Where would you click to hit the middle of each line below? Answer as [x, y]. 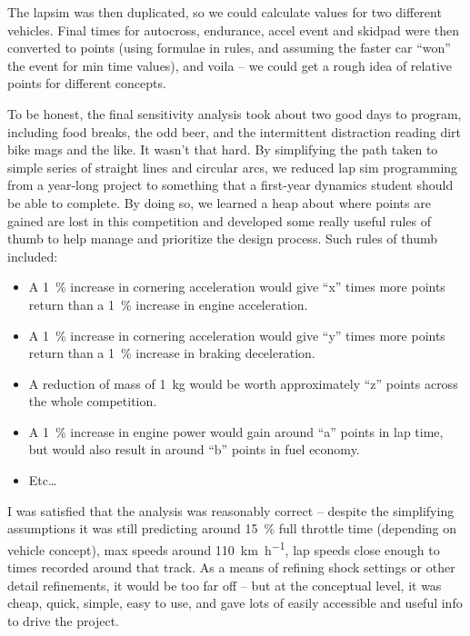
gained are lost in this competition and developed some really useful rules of [220, 220]
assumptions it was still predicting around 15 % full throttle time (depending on [232, 528]
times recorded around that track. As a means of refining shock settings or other [231, 567]
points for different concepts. [87, 83]
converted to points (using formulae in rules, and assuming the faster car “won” [229, 48]
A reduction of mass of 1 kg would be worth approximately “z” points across [243, 383]
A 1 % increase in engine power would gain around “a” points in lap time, [236, 431]
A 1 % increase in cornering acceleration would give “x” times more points [237, 287]
